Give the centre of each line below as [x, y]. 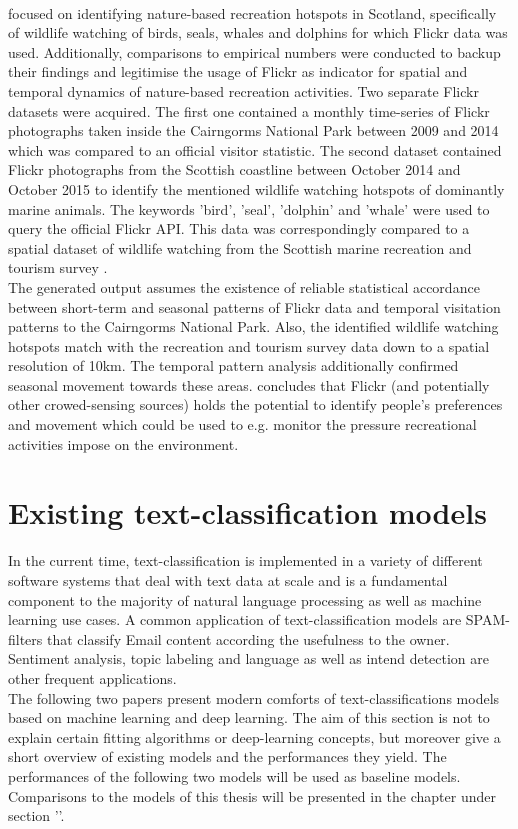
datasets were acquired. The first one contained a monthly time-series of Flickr [249, 110]
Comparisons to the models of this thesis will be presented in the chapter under [252, 795]
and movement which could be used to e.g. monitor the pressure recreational [242, 424]
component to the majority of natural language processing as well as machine [245, 599]
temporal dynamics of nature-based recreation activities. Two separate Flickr [243, 90]
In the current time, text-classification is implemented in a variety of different [245, 560]
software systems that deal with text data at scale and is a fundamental [228, 579]
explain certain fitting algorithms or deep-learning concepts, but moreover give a [254, 736]
